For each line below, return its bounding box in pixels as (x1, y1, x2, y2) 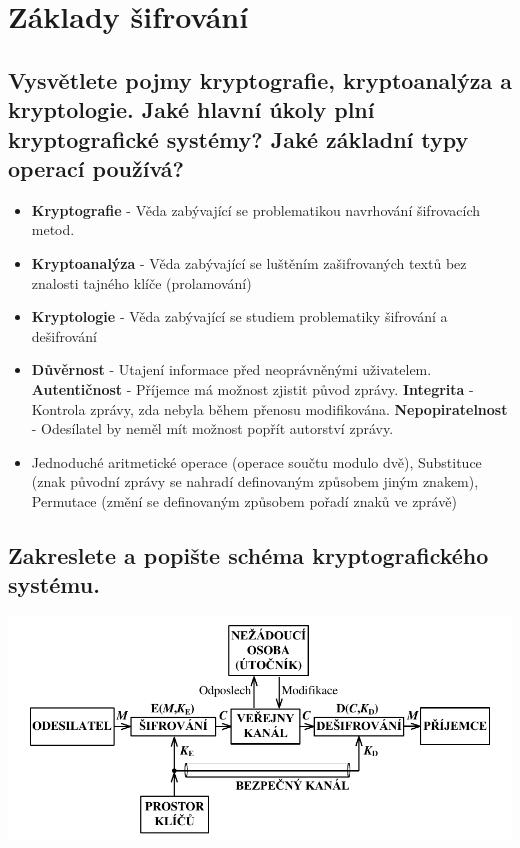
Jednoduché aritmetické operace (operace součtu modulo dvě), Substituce (31, 451, 482, 472)
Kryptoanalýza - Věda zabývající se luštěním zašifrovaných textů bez (31, 252, 467, 273)
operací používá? (8, 152, 184, 183)
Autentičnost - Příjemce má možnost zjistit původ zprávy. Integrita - (31, 378, 474, 399)
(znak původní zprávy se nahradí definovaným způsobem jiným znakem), (31, 471, 479, 492)
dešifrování (31, 325, 97, 346)
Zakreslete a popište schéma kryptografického (8, 539, 489, 570)
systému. (8, 569, 100, 600)
